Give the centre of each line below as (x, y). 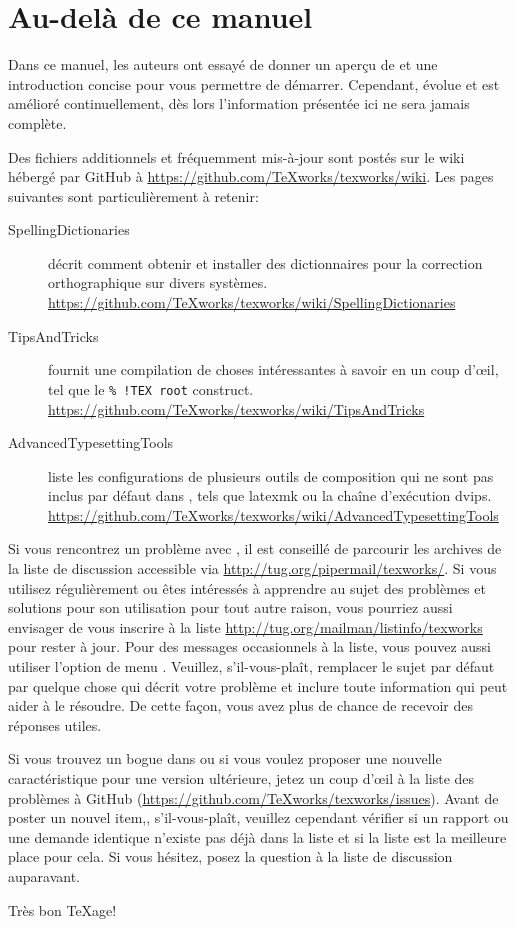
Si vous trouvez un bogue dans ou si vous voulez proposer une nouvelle (225, 758)
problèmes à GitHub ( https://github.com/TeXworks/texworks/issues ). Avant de (253, 797)
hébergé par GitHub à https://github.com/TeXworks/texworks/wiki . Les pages (251, 176)
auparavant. (44, 875)
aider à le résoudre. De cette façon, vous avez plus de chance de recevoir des (240, 705)
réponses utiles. (55, 724)
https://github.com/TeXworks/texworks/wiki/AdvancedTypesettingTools (273, 514)
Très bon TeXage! (62, 909)
